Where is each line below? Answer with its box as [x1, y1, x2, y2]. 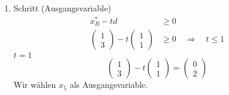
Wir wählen [13, 78, 56, 91]
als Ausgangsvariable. [69, 78, 148, 91]
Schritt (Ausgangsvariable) [13, 2, 111, 14]
